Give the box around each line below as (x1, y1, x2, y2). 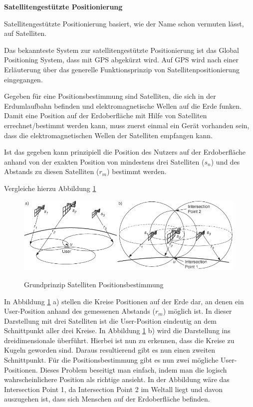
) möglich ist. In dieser (163, 306, 232, 316)
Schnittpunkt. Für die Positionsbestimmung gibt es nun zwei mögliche (4, 355, 219, 365)
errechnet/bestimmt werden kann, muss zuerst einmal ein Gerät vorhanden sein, (4, 120, 250, 130)
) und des (211, 156, 240, 167)
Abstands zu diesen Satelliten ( (4, 166, 99, 177)
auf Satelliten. (4, 28, 47, 38)
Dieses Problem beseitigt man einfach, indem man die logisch (40, 364, 227, 375)
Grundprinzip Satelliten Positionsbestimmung (24, 279, 164, 289)
